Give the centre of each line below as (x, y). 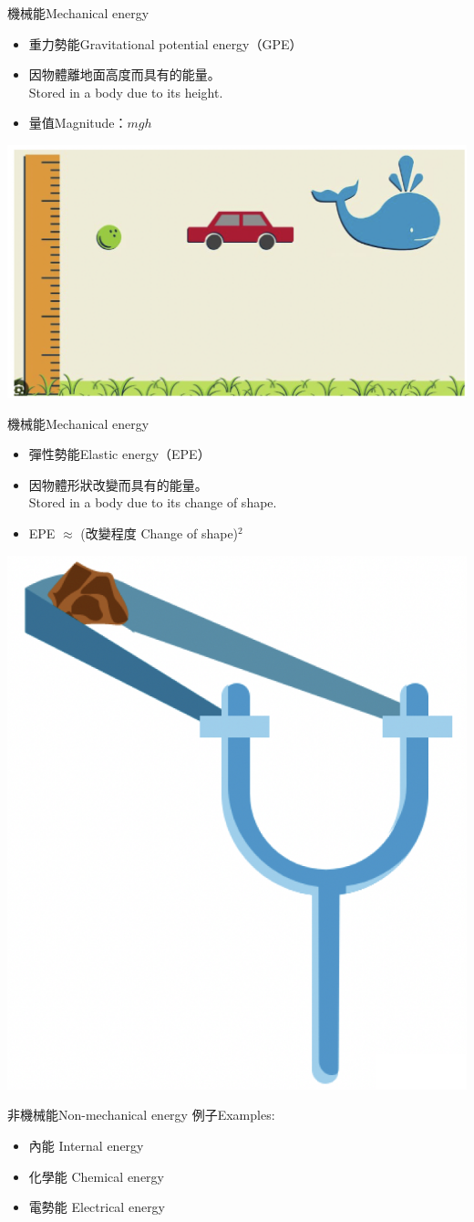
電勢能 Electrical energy (97, 1207)
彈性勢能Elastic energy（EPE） (119, 454)
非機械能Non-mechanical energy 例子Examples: (141, 1115)
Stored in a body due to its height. (126, 92)
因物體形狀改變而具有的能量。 (118, 484)
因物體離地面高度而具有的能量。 (124, 74)
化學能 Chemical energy (96, 1176)
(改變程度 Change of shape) (160, 533)
